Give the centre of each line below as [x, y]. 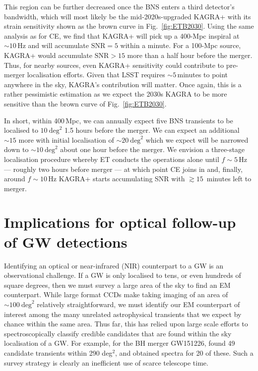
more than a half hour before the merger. [190, 55]
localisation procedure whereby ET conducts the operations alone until [112, 159]
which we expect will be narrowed [197, 139]
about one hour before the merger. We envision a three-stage [153, 149]
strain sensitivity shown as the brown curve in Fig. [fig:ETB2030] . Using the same [129, 26]
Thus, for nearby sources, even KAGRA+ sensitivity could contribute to [114, 65]
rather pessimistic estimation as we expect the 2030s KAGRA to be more [116, 94]
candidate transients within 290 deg [58, 352]
